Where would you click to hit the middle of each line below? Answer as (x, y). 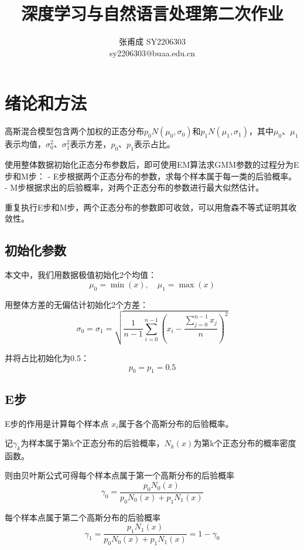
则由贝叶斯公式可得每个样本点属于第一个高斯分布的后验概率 (119, 475)
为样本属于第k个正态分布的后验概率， (93, 443)
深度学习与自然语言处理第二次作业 (152, 13)
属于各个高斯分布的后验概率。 (176, 423)
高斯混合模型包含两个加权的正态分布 (74, 131)
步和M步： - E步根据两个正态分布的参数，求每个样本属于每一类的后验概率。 (151, 176)
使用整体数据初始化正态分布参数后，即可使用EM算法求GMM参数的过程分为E (152, 164)
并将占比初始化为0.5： (47, 357)
